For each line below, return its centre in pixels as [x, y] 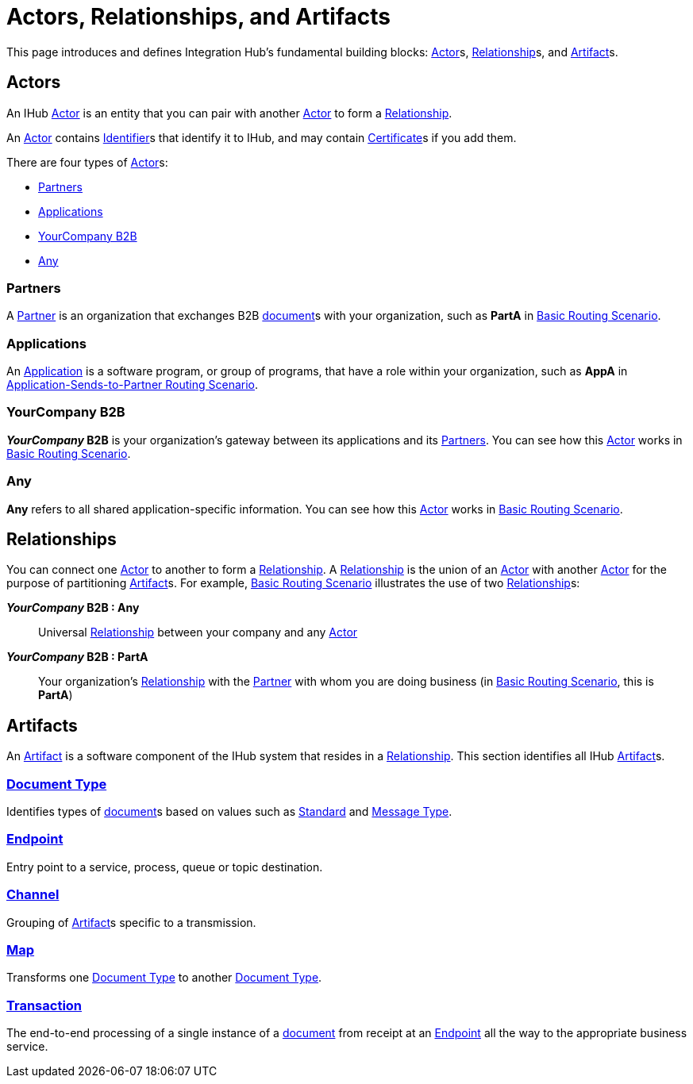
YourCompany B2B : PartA [77, 657]
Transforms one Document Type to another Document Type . [164, 978]
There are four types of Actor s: [87, 162]
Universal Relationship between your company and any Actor [198, 632]
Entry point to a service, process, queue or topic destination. [165, 867]
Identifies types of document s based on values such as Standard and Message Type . [229, 812]
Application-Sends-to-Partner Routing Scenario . [133, 385]
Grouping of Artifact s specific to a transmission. [131, 922]
